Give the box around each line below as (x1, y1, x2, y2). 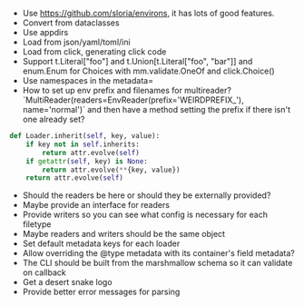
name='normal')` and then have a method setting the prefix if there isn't (22, 104, 291, 114)
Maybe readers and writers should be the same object (22, 229, 225, 240)
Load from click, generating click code (22, 46, 167, 57)
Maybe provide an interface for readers (22, 200, 171, 211)
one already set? (22, 114, 85, 124)
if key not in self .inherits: (25, 140, 141, 149)
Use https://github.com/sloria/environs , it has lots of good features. (22, 8, 275, 18)
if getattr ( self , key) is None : (25, 156, 148, 166)
